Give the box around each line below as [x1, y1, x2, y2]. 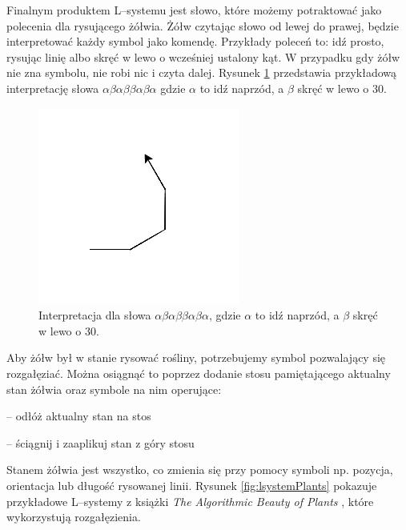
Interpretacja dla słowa [38, 307, 151, 323]
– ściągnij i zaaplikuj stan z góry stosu [6, 434, 195, 451]
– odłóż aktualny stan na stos [6, 408, 151, 424]
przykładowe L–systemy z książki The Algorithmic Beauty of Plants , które [6, 492, 374, 509]
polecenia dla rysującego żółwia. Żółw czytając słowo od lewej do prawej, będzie [6, 17, 399, 34]
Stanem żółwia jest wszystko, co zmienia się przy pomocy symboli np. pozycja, [6, 461, 393, 478]
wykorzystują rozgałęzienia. [6, 508, 141, 525]
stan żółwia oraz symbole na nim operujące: [6, 380, 222, 397]
